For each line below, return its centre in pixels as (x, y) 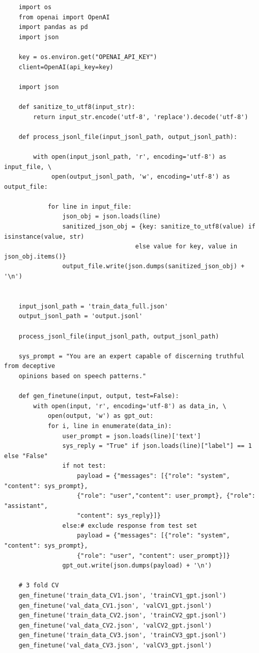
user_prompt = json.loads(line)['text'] (132, 436)
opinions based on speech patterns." (82, 376)
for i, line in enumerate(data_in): (110, 426)
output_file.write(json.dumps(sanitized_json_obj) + (153, 266)
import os (35, 7)
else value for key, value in (186, 247)
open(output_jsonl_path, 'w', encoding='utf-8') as (141, 177)
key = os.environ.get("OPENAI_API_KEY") (88, 57)
